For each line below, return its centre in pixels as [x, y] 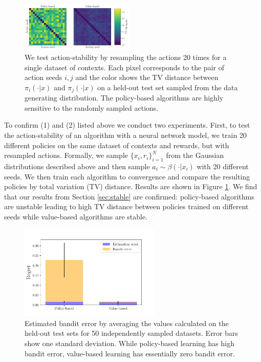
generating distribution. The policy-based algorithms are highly [124, 98]
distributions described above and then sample [77, 166]
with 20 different [223, 166]
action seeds [43, 77]
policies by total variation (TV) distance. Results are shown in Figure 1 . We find [131, 186]
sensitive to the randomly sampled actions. [92, 107]
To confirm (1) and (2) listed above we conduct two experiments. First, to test [127, 125]
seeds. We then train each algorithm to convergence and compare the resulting [127, 176]
